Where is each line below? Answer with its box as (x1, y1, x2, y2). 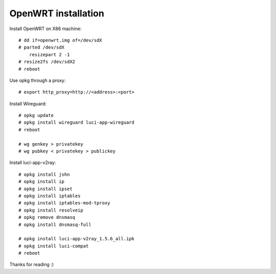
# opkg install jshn (18, 171, 70, 177)
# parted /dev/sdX (18, 44, 65, 51)
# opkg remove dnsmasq (18, 215, 76, 220)
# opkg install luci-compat (18, 243, 89, 249)
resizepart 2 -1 (29, 52, 70, 57)
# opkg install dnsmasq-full (18, 221, 91, 227)
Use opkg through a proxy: (9, 77, 66, 83)
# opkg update (18, 112, 54, 119)
